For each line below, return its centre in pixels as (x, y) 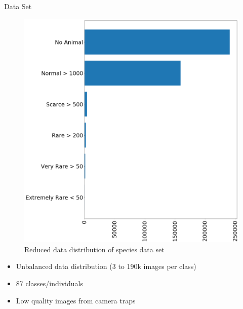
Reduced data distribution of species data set (94, 249)
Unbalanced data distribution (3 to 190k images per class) (106, 266)
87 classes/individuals (49, 283)
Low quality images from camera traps (76, 300)
